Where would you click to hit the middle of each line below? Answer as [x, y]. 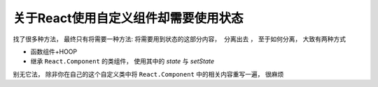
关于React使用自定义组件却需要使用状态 [128, 18]
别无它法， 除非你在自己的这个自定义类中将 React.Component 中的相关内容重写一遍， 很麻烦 [148, 74]
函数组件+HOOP [54, 52]
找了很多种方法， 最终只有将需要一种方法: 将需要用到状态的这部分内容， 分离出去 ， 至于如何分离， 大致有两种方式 [180, 39]
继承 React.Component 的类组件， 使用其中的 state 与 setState [122, 61]
